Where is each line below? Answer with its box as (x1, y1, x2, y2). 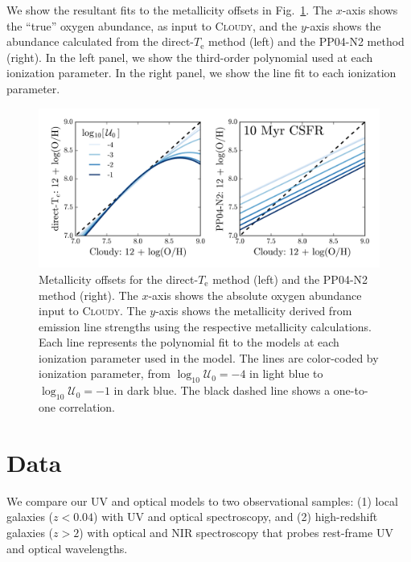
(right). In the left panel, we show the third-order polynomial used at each (6, 48, 373, 65)
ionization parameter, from (39, 365, 171, 382)
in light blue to (249, 365, 323, 382)
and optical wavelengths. (6, 539, 128, 556)
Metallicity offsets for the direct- (39, 270, 199, 287)
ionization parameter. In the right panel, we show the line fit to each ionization (6, 64, 397, 81)
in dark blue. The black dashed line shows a (113, 382, 331, 399)
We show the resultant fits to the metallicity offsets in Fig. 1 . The (6, 2, 333, 18)
